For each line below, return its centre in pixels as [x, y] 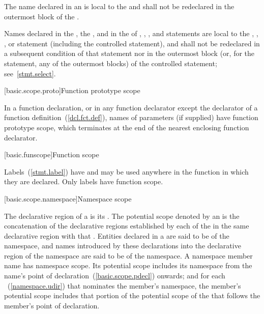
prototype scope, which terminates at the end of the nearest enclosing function [127, 127]
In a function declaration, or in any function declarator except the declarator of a [131, 107]
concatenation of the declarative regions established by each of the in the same [127, 226]
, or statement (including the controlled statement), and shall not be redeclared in [132, 43]
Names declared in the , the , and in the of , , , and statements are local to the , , [131, 33]
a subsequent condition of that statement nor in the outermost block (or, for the [129, 53]
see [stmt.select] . [30, 73]
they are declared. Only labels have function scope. [84, 181]
